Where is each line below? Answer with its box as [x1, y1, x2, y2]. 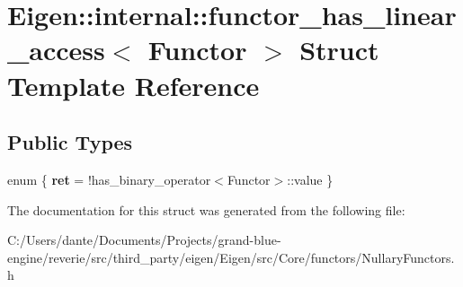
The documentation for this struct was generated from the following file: [7, 200, 405, 219]
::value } [287, 170, 334, 188]
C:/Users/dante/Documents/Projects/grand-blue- [7, 230, 281, 249]
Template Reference [7, 66, 260, 103]
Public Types [7, 128, 133, 156]
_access [7, 31, 105, 68]
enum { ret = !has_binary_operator [7, 170, 211, 188]
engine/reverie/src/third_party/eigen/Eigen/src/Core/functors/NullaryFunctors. [7, 248, 455, 266]
